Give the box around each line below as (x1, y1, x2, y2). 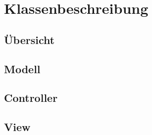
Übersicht (4, 32, 55, 47)
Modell (4, 61, 41, 76)
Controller (4, 90, 58, 105)
